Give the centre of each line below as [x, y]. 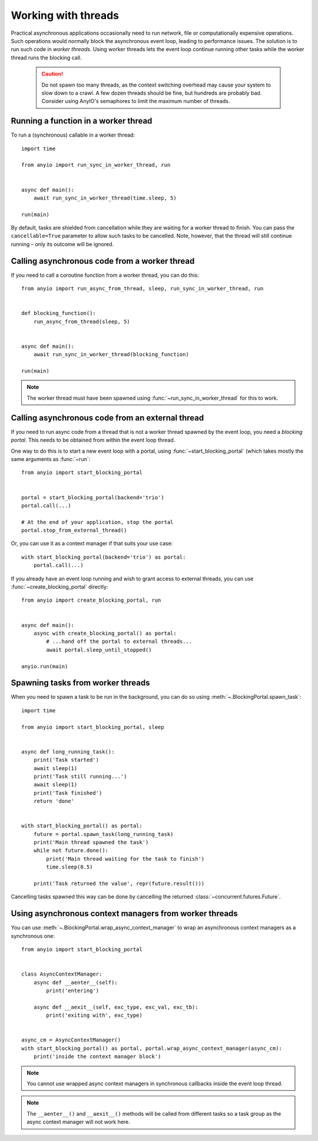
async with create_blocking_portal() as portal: [105, 633]
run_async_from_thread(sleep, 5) [82, 321]
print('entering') [73, 991]
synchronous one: [33, 936]
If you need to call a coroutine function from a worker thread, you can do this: [105, 275]
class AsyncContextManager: [62, 974]
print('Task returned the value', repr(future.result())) [119, 884]
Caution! [52, 74]
